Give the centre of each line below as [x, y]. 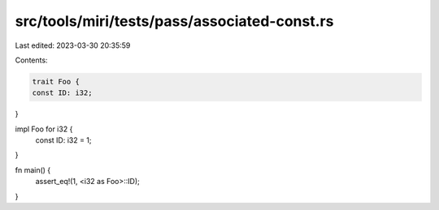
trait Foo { [56, 81]
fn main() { [33, 169]
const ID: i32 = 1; [64, 140]
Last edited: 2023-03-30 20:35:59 [73, 45]
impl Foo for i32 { [44, 129]
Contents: [31, 60]
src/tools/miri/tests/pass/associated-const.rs [174, 21]
